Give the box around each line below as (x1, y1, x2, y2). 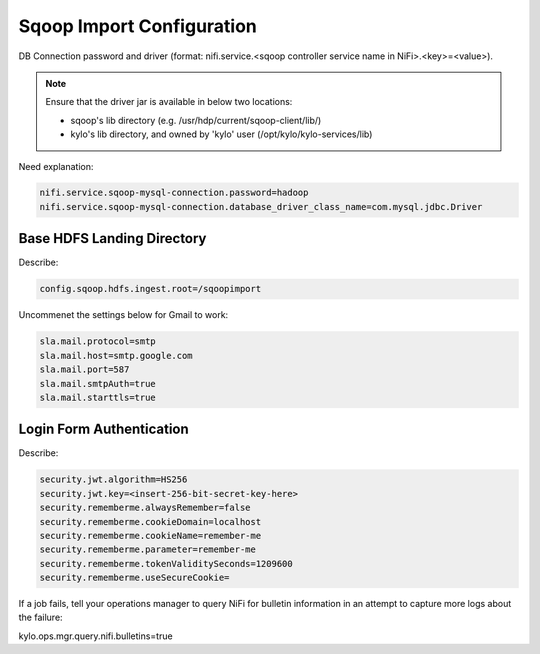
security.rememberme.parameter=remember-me (39, 544, 257, 555)
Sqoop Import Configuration (18, 15, 257, 37)
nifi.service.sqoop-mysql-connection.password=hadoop (39, 187, 309, 199)
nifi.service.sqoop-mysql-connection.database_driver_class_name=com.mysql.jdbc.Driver (39, 201, 483, 212)
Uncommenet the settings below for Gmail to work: (18, 309, 229, 321)
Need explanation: (18, 160, 94, 172)
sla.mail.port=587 (39, 364, 130, 375)
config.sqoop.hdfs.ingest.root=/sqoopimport (39, 283, 262, 295)
